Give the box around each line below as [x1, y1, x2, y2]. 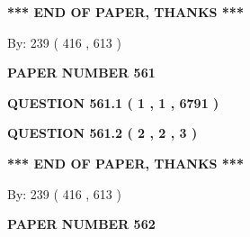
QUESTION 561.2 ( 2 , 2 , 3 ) [7, 123, 198, 142]
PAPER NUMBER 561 [7, 63, 156, 82]
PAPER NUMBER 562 [7, 214, 156, 233]
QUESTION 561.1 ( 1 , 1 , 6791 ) [7, 93, 219, 112]
